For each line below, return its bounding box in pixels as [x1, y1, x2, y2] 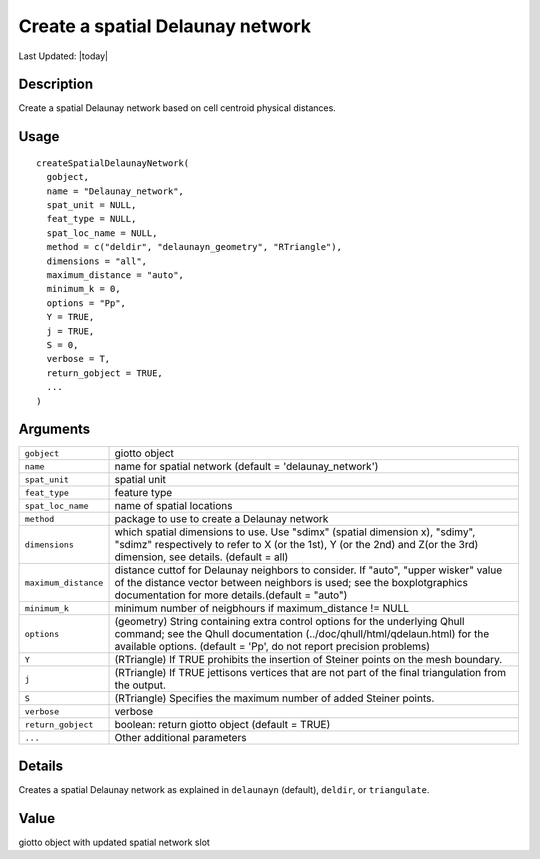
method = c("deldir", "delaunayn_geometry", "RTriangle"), [46, 241, 342, 253]
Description [18, 76, 94, 93]
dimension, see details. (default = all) [114, 550, 289, 564]
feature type [114, 486, 173, 500]
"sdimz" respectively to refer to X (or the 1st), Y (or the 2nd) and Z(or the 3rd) [114, 538, 479, 552]
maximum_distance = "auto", [46, 269, 185, 280]
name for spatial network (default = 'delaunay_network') [114, 460, 379, 474]
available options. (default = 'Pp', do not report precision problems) [114, 640, 430, 654]
